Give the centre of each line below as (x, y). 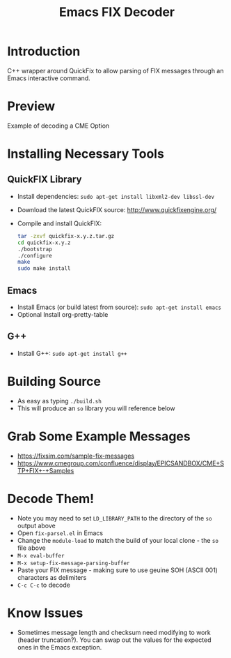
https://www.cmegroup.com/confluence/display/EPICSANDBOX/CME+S (121, 463)
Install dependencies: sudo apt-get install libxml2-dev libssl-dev (115, 196)
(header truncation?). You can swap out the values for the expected (114, 640)
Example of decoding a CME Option (58, 126)
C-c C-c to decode (44, 585)
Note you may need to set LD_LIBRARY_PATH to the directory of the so (114, 518)
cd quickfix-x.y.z (44, 242)
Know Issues (45, 613)
